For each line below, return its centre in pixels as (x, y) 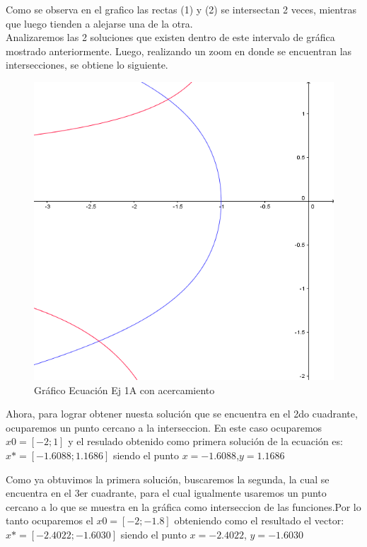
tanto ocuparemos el (49, 520)
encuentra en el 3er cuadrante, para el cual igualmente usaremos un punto (166, 493)
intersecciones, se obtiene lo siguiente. (87, 65)
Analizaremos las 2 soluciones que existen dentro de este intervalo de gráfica (170, 37)
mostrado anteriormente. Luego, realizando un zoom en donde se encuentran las (179, 51)
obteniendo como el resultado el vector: (259, 520)
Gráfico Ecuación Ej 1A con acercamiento (124, 390)
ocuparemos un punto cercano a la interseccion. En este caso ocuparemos (164, 427)
